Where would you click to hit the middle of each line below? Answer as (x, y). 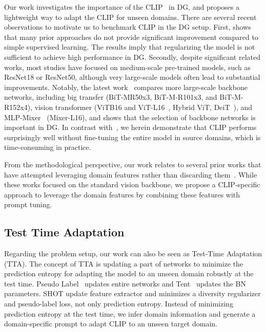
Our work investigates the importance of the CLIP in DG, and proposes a (122, 7)
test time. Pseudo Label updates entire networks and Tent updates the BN (125, 283)
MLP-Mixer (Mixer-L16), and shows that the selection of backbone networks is (130, 117)
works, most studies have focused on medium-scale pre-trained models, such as (128, 67)
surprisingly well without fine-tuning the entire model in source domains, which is (132, 137)
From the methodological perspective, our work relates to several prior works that (133, 164)
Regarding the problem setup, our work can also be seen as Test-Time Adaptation (133, 253)
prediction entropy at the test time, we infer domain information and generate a (130, 313)
